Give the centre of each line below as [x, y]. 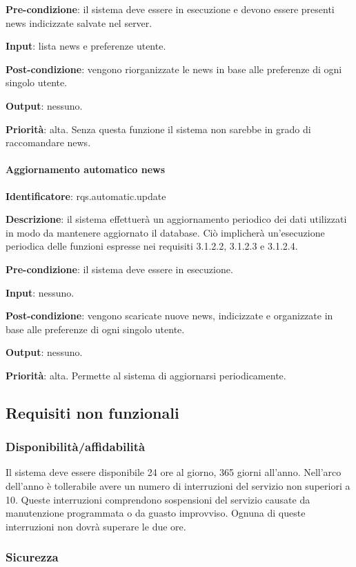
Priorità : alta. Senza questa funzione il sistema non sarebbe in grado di [158, 129]
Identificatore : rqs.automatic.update [86, 196]
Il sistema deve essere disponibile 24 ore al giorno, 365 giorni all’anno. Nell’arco [174, 472]
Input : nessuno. [40, 292]
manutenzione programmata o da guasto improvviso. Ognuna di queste [156, 513]
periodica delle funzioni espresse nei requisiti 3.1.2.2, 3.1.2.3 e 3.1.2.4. [152, 246]
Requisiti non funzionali [92, 412]
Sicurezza [32, 557]
